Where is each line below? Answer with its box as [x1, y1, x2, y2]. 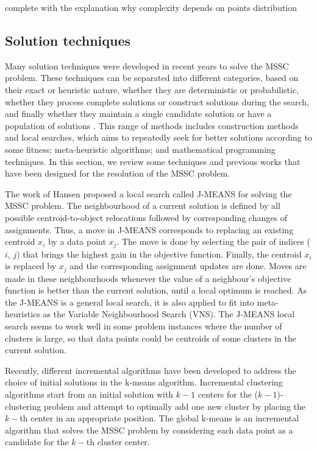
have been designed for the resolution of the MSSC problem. [5, 167, 230, 180]
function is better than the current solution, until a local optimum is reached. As [5, 284, 307, 297]
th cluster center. [86, 435, 150, 448]
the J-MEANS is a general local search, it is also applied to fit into [5, 295, 255, 308]
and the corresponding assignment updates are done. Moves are [69, 259, 307, 272]
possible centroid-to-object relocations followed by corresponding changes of [5, 211, 287, 223]
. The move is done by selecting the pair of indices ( [116, 235, 310, 248]
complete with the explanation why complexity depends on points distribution [5, 1, 297, 13]
